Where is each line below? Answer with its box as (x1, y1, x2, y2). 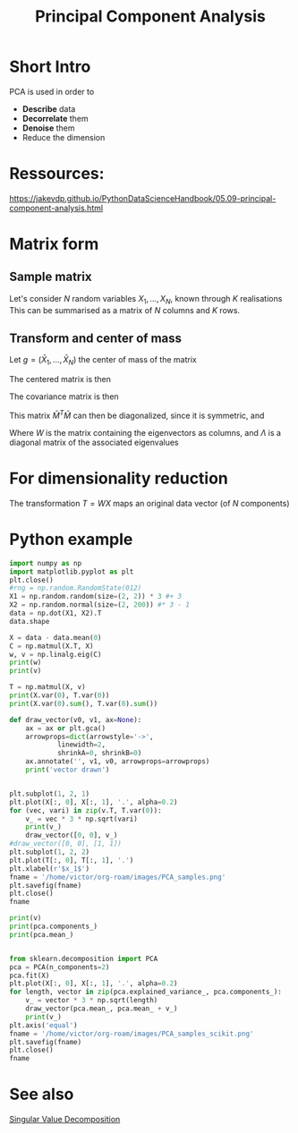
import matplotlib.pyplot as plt (9, 566, 134, 576)
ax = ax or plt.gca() (25, 723, 106, 733)
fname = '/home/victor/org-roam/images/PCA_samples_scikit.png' (9, 1029, 254, 1038)
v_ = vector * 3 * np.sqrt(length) (25, 996, 158, 1005)
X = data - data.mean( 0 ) (9, 633, 102, 642)
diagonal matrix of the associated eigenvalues (9, 437, 179, 447)
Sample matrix (9, 269, 92, 285)
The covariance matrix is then (9, 391, 119, 402)
